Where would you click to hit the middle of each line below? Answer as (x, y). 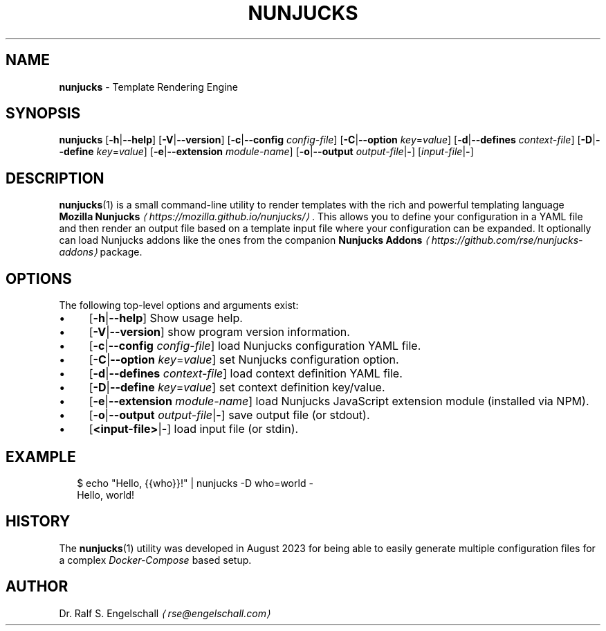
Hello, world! (105, 495)
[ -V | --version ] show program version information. (219, 332)
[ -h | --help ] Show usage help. (166, 318)
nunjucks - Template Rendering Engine (148, 87)
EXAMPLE (41, 456)
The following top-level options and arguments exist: (179, 305)
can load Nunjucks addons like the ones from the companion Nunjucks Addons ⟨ (244, 240)
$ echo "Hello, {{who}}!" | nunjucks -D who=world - (195, 483)
